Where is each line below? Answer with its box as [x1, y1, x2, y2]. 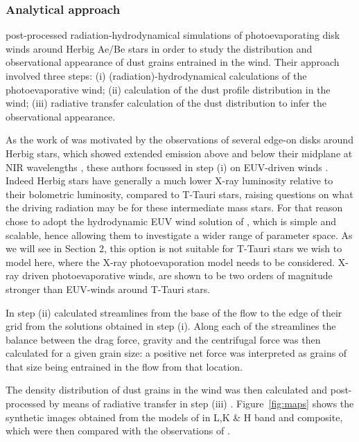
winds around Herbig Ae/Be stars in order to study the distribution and [6, 41, 313, 55]
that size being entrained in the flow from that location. [6, 359, 243, 373]
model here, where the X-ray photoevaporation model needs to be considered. [6, 254, 335, 269]
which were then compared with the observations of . [6, 423, 230, 438]
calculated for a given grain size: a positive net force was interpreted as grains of [6, 346, 347, 360]
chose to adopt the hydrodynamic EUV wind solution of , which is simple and [6, 213, 336, 228]
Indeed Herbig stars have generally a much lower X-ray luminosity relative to [6, 173, 333, 188]
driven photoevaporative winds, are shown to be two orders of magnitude [22, 268, 333, 283]
